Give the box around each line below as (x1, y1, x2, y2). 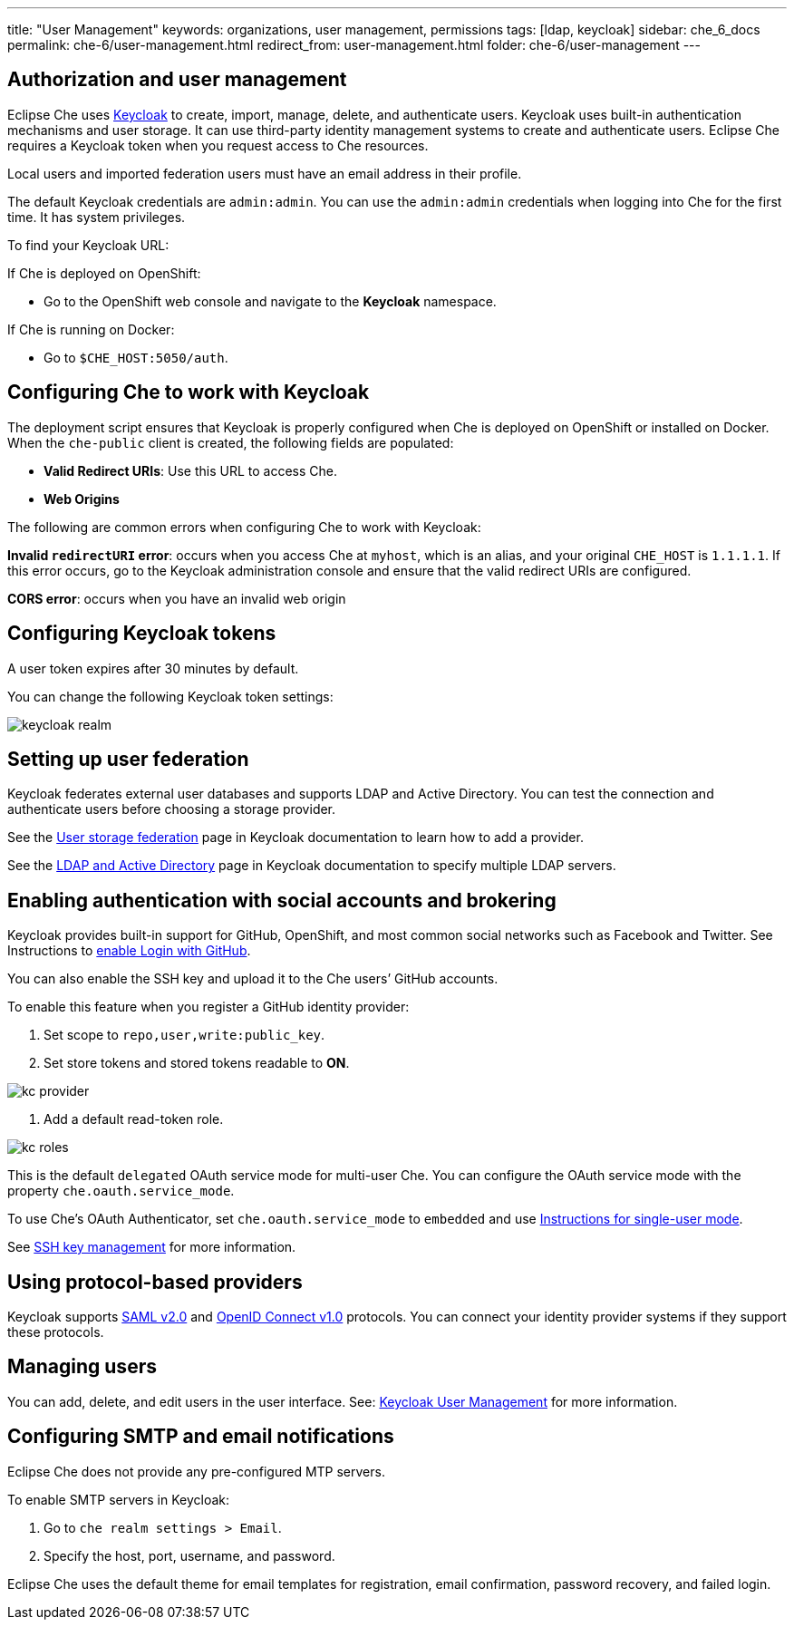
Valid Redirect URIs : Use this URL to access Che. (44, 462, 338, 479)
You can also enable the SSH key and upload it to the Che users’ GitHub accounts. (7, 971, 499, 987)
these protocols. (7, 1324, 104, 1341)
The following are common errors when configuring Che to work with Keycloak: (7, 518, 481, 535)
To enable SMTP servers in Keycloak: (7, 1491, 230, 1507)
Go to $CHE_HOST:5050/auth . (44, 349, 228, 365)
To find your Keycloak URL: (7, 237, 169, 253)
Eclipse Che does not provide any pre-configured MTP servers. (7, 1463, 385, 1479)
